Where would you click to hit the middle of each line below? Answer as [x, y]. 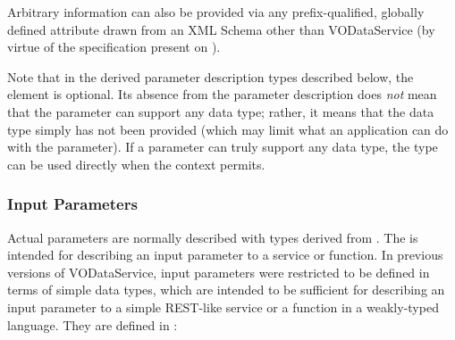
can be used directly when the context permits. [136, 164]
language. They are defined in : [93, 324]
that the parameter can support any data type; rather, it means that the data [221, 111]
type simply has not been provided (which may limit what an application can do [228, 129]
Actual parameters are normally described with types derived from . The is [213, 237]
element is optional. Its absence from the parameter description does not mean [222, 94]
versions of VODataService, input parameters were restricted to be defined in [219, 272]
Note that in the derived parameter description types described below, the [211, 76]
